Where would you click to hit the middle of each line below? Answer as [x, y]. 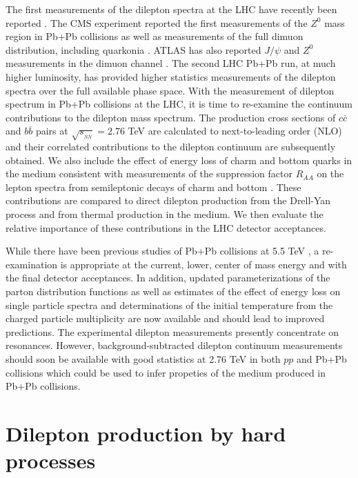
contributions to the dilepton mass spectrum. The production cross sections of [171, 117]
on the [330, 173]
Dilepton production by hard [146, 433]
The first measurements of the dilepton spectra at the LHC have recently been [171, 9]
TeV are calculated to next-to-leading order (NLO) [235, 131]
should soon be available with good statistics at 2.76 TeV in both [143, 359]
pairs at [52, 131]
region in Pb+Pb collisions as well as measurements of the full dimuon [155, 36]
